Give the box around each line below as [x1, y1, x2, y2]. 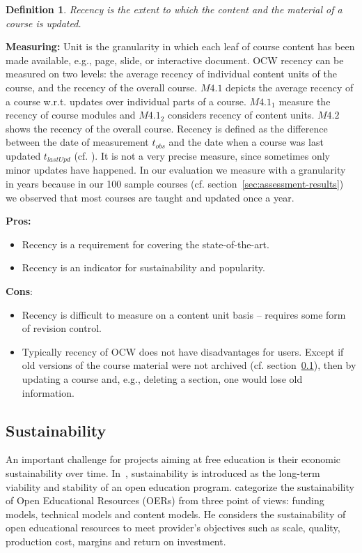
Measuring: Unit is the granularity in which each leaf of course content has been [6, 39, 355, 54]
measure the [278, 93, 331, 108]
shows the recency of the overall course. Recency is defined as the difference [6, 121, 328, 135]
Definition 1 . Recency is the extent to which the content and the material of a [6, 2, 343, 16]
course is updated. [6, 15, 81, 30]
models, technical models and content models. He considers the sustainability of [6, 506, 346, 521]
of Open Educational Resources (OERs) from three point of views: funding [6, 493, 324, 508]
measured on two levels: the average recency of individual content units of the [6, 66, 337, 81]
